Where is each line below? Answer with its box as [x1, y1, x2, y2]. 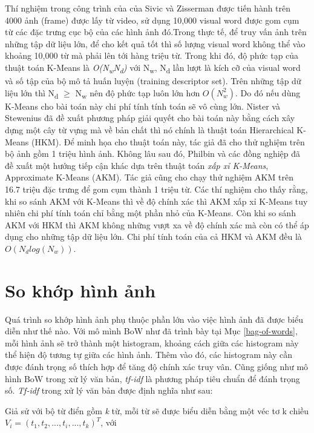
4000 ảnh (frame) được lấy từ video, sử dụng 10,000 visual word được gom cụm [5, 13, 299, 26]
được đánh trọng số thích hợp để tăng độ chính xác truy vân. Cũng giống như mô [5, 360, 309, 373]
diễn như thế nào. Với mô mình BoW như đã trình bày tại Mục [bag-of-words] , [5, 325, 298, 337]
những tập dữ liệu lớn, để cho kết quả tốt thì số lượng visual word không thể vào [5, 37, 306, 50]
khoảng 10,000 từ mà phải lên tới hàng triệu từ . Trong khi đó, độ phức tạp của [5, 49, 299, 62]
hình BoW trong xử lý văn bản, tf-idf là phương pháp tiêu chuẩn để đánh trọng [5, 372, 300, 385]
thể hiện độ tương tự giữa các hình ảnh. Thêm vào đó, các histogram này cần [5, 348, 292, 361]
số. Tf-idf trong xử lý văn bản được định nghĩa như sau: [5, 384, 213, 397]
